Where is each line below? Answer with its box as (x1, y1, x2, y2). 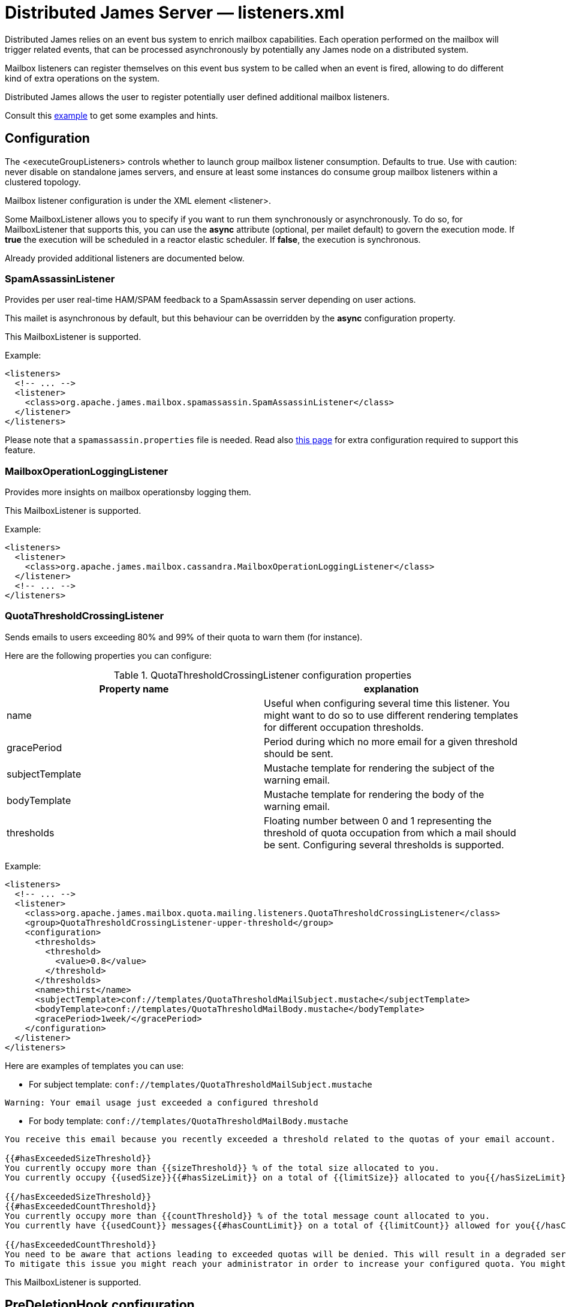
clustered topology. (5, 176, 81, 187)
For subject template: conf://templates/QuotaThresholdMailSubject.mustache (29, 1079, 372, 1089)
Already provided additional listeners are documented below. (5, 252, 245, 263)
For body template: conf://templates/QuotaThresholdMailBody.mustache (29, 1115, 348, 1126)
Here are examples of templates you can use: (5, 1060, 184, 1071)
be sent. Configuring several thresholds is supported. (264, 838, 504, 851)
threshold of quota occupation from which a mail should (264, 826, 516, 839)
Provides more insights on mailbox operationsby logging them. (5, 487, 251, 498)
